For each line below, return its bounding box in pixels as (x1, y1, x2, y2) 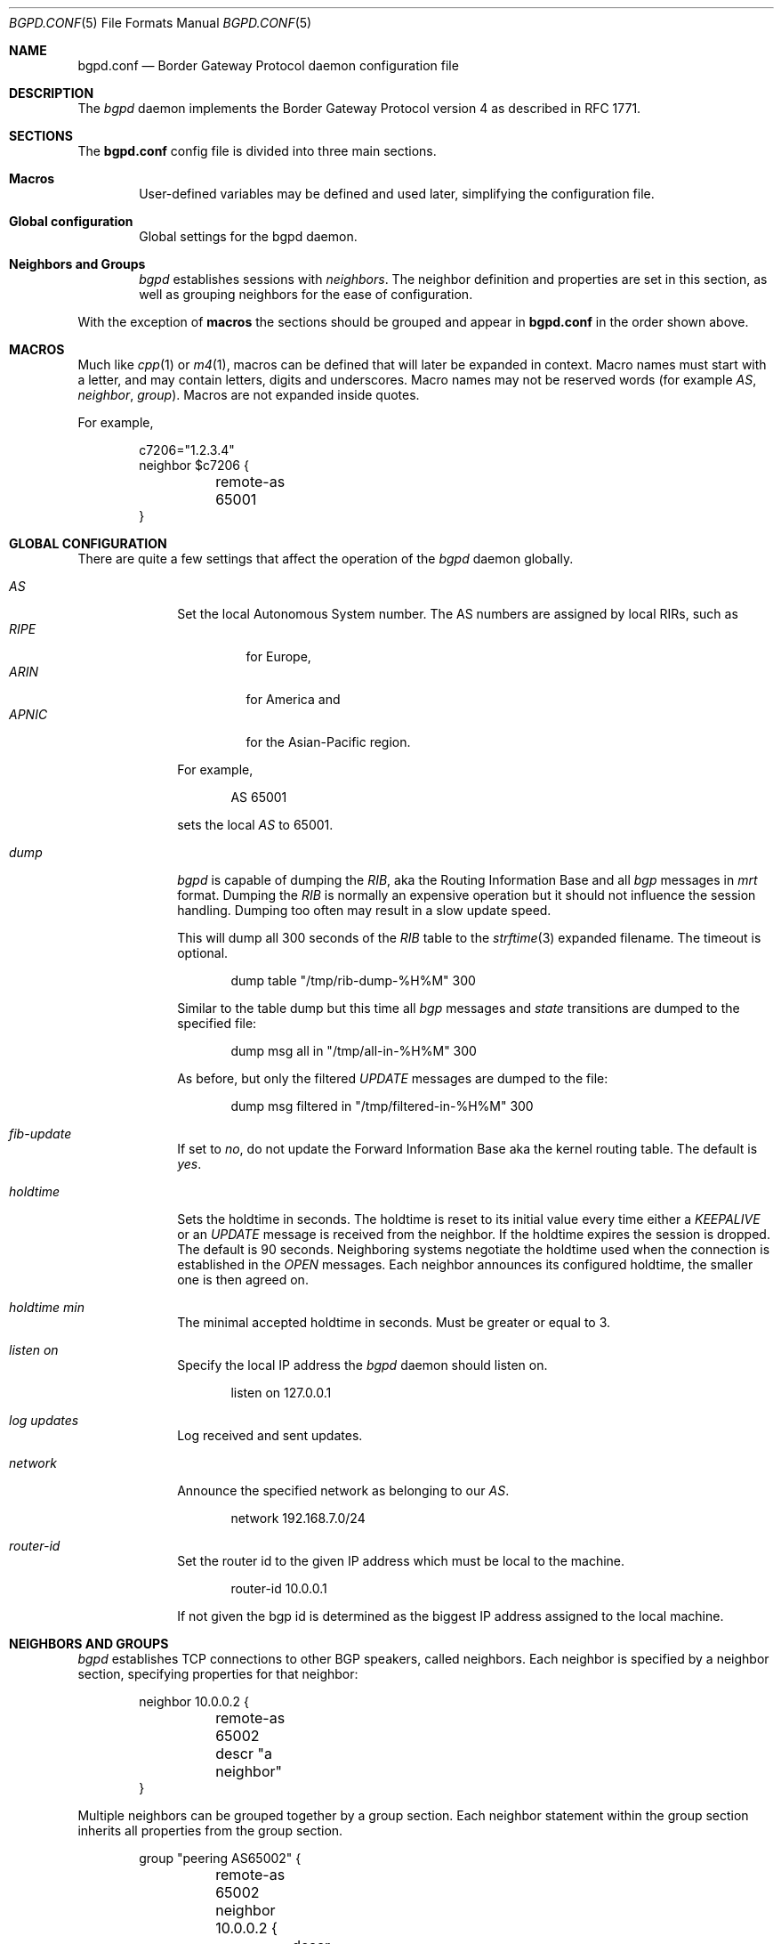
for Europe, (246, 649, 311, 664)
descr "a (215, 1745, 272, 1762)
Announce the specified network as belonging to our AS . (177, 1483, 510, 1498)
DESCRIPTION (9, 85, 94, 101)
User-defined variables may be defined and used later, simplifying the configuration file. (139, 186, 655, 201)
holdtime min (9, 1300, 85, 1315)
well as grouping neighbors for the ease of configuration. (139, 287, 473, 302)
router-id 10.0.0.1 (230, 1581, 327, 1596)
